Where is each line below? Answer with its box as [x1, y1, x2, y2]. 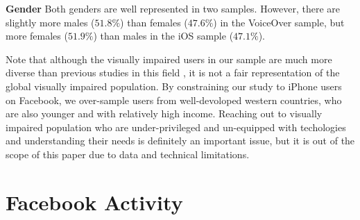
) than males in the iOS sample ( [93, 28, 234, 43]
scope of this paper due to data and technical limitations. [6, 146, 250, 161]
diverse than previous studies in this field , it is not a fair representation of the [6, 65, 340, 80]
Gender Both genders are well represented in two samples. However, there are [6, 1, 340, 15]
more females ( [6, 28, 68, 43]
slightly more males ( [6, 15, 95, 29]
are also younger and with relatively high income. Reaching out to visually [6, 106, 323, 121]
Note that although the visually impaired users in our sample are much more [6, 51, 332, 66]
